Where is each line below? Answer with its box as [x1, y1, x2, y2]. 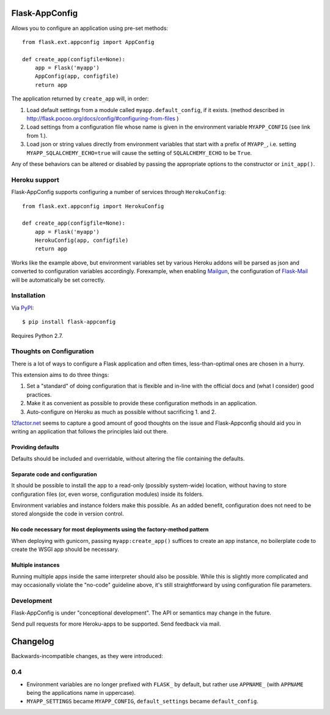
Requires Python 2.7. [11, 332, 64, 339]
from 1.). [26, 132, 48, 139]
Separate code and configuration [11, 470, 97, 477]
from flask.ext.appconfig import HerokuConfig [22, 203, 164, 209]
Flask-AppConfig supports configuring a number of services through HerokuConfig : [11, 189, 226, 196]
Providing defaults [11, 444, 59, 451]
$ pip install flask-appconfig [22, 318, 116, 326]
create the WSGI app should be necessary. [11, 545, 119, 553]
